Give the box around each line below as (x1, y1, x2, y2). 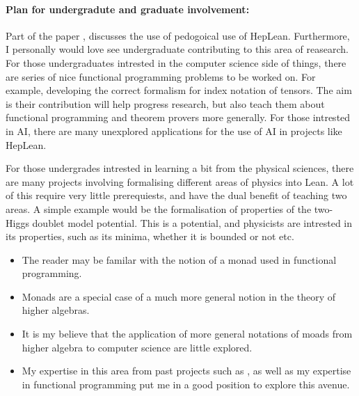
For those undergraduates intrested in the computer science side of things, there (6, 55, 346, 70)
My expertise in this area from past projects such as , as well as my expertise (22, 363, 351, 378)
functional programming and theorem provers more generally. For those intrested (6, 110, 351, 125)
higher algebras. (22, 303, 90, 317)
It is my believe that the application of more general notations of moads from (22, 326, 353, 341)
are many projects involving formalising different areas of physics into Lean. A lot (6, 174, 354, 189)
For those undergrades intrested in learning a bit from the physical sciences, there (6, 161, 354, 175)
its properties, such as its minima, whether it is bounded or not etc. (6, 229, 294, 244)
